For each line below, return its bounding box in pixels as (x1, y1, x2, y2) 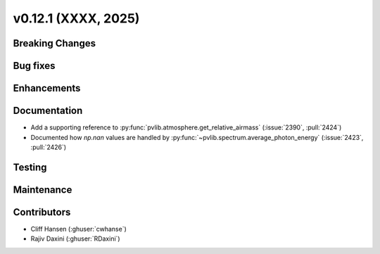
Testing (13, 161, 47, 173)
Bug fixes (13, 60, 56, 72)
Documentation (13, 105, 83, 117)
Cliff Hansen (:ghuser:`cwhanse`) (30, 224, 127, 233)
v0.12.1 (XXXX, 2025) (13, 11, 140, 26)
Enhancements (13, 82, 81, 94)
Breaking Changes (13, 37, 96, 49)
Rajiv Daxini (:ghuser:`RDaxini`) (30, 234, 120, 243)
